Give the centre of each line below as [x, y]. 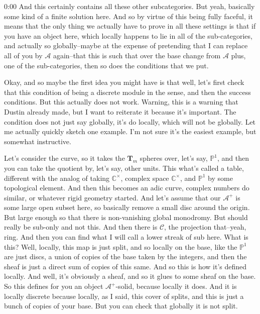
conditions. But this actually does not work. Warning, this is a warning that [121, 102]
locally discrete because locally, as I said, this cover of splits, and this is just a [124, 296]
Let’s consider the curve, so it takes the [64, 158]
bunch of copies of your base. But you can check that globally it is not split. [121, 306]
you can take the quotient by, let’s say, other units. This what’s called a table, [124, 168]
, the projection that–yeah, [205, 227]
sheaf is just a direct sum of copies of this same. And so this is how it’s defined [125, 266]
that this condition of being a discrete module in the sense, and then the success [127, 92]
